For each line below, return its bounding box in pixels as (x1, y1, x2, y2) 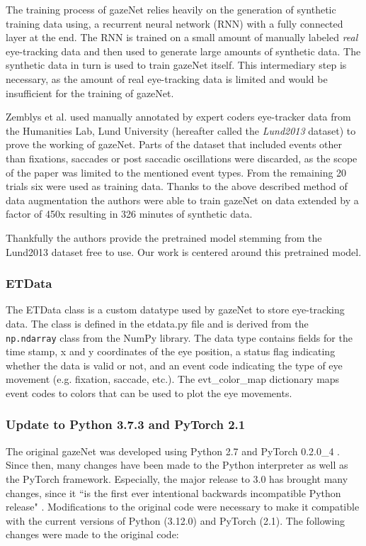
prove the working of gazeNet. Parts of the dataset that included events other (6, 137, 343, 152)
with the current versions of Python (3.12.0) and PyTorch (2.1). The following (6, 513, 345, 528)
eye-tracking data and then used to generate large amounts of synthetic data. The (6, 43, 361, 58)
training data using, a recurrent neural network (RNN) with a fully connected (6, 16, 343, 30)
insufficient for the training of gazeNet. (6, 85, 174, 100)
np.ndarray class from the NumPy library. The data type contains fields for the (6, 330, 353, 345)
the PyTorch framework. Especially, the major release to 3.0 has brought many (6, 471, 348, 486)
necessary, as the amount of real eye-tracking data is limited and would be (6, 71, 328, 86)
